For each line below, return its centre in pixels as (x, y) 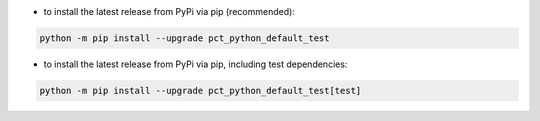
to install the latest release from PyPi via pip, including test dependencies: (195, 64)
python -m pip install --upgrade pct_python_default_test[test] (200, 90)
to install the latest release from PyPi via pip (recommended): (169, 11)
